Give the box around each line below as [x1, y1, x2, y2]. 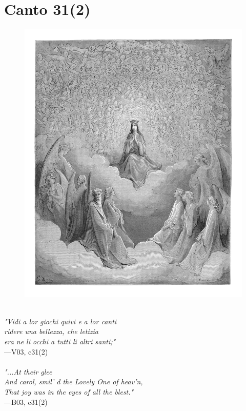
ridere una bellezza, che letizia [4, 326, 98, 337]
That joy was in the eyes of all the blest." [4, 386, 134, 397]
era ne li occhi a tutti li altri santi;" [4, 336, 116, 346]
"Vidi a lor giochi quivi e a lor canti [4, 316, 117, 326]
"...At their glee [4, 366, 52, 377]
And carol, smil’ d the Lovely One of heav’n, [4, 376, 143, 387]
